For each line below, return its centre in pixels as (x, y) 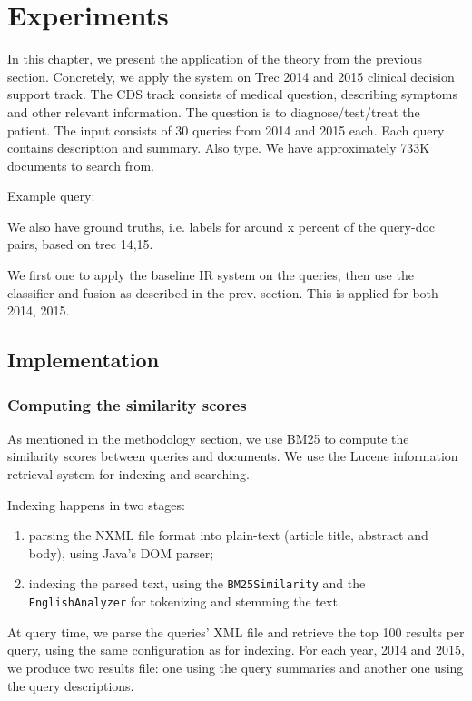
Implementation (84, 360)
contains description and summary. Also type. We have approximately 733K (219, 148)
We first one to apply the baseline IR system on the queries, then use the (211, 275)
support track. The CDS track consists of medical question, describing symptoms (233, 94)
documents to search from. (81, 165)
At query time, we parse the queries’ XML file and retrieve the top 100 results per (236, 631)
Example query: (51, 196)
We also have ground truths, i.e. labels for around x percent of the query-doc (221, 226)
